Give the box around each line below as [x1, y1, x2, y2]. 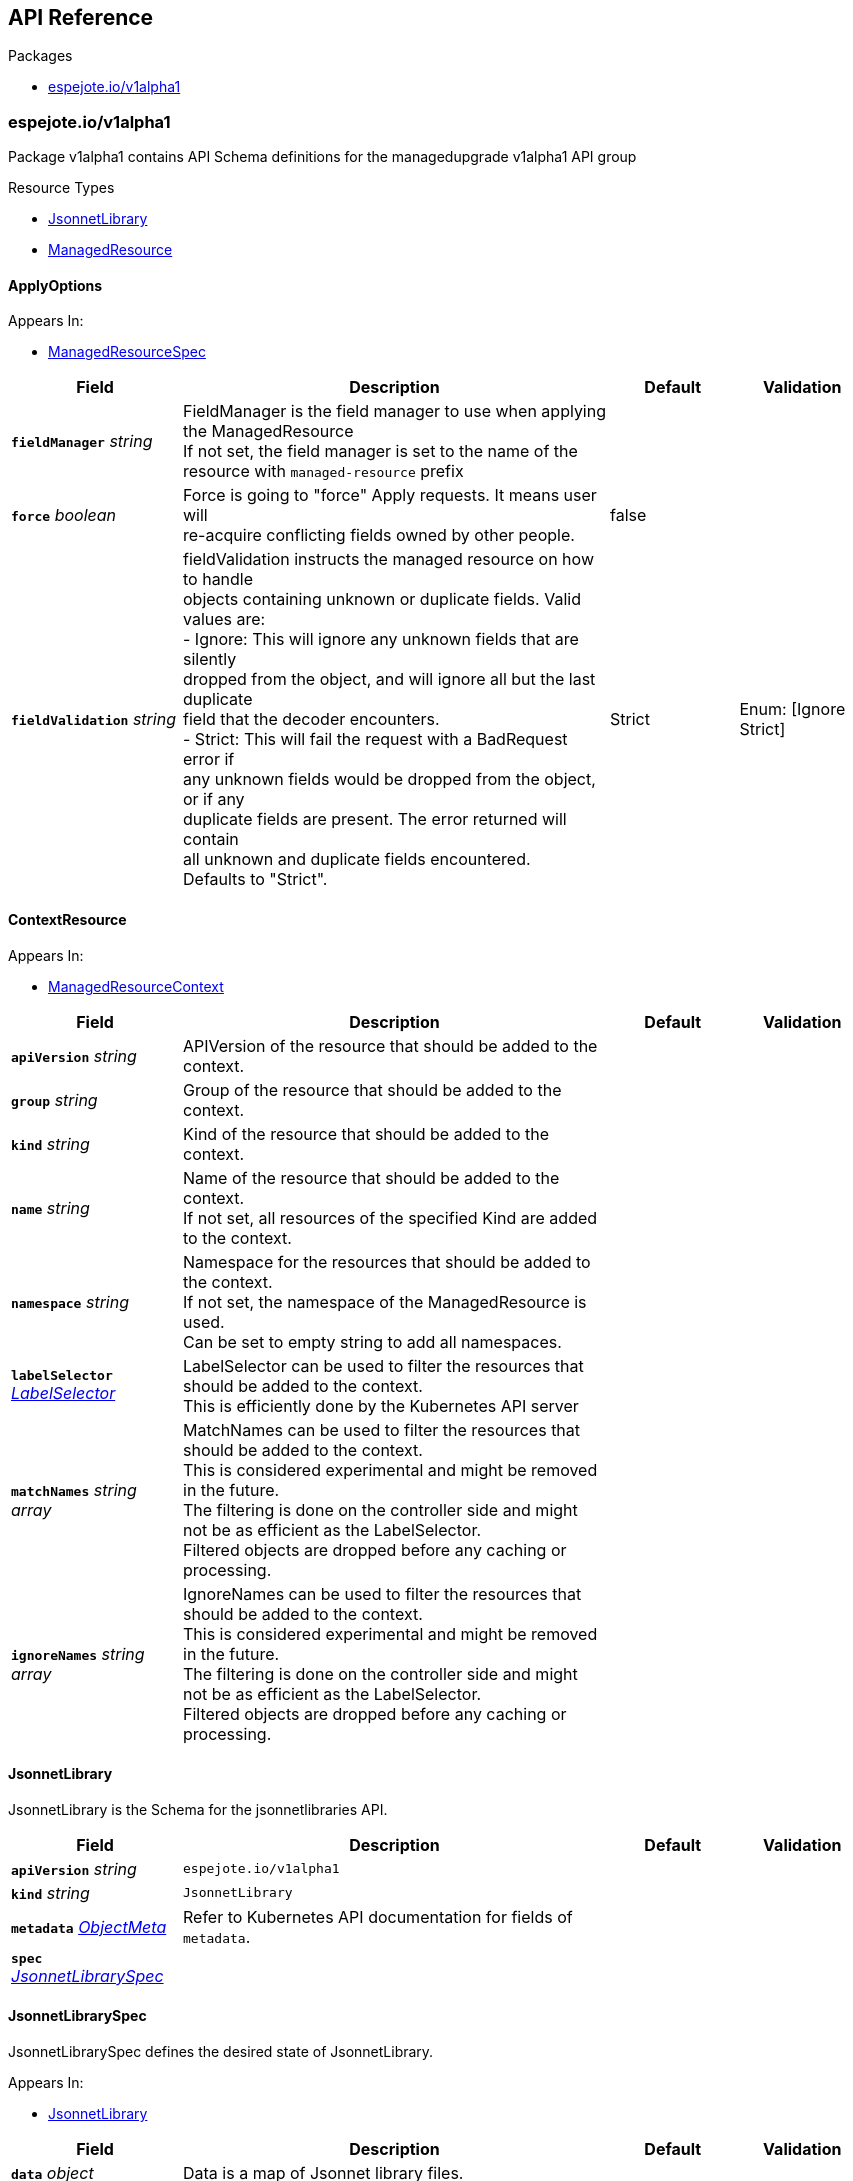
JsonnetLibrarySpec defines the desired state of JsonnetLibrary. [8, 2043, 434, 2061]
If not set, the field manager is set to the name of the [183, 441, 578, 462]
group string [11, 1089, 98, 1110]
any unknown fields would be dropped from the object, [183, 769, 596, 790]
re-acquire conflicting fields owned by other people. [183, 525, 575, 546]
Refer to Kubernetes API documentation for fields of [183, 1906, 573, 1927]
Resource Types [8, 179, 115, 197]
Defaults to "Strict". [183, 869, 328, 890]
